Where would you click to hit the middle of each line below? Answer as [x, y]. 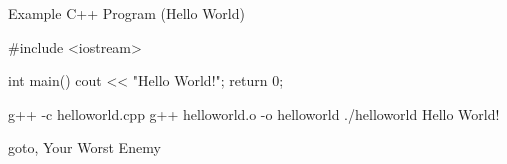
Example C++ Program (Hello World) [126, 13]
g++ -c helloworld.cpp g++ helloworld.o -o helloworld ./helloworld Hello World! [254, 113]
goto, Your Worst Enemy [84, 147]
